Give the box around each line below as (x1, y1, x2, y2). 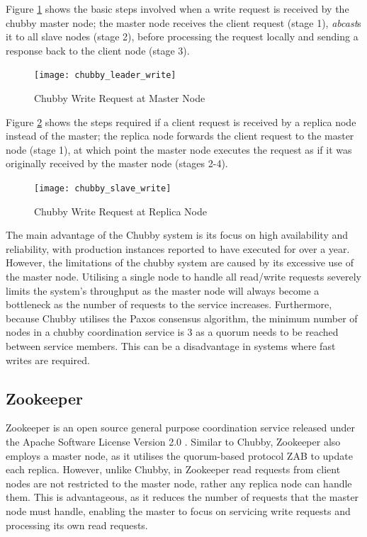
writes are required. (6, 352, 90, 367)
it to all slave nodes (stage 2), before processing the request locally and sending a (6, 29, 358, 44)
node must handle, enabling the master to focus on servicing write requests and (6, 503, 351, 518)
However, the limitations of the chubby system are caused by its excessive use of (6, 255, 354, 270)
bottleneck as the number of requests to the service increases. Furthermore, (6, 297, 332, 312)
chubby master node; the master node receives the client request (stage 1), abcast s (6, 15, 361, 30)
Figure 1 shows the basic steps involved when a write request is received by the (6, 1, 349, 16)
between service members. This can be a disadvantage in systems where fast (6, 339, 336, 353)
